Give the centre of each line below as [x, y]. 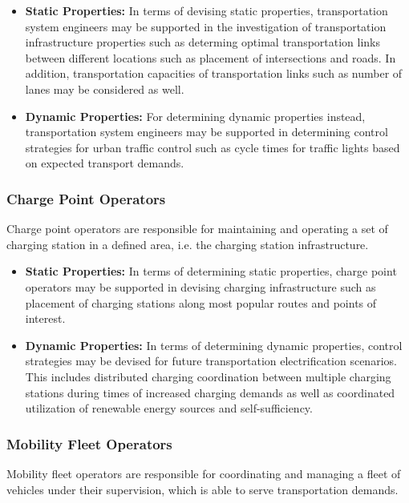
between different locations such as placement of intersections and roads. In [211, 57]
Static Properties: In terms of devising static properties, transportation [207, 10]
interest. [45, 318]
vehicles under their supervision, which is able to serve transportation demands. [202, 489]
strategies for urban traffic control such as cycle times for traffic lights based [213, 147]
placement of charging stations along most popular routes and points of [201, 302]
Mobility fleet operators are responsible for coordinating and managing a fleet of [204, 473]
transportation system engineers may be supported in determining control [207, 132]
